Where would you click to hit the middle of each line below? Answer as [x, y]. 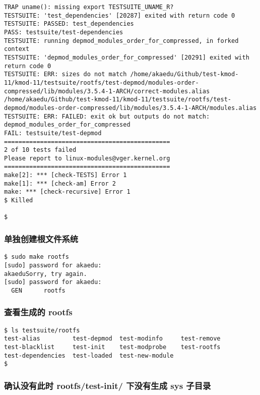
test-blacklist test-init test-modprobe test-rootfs [112, 347]
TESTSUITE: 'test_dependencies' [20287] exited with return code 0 [120, 15]
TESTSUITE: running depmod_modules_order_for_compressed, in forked [121, 41]
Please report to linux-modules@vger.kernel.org [87, 158]
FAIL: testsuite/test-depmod [53, 133]
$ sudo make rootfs [37, 257]
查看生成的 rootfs [38, 312]
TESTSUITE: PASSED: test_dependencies [69, 24]
